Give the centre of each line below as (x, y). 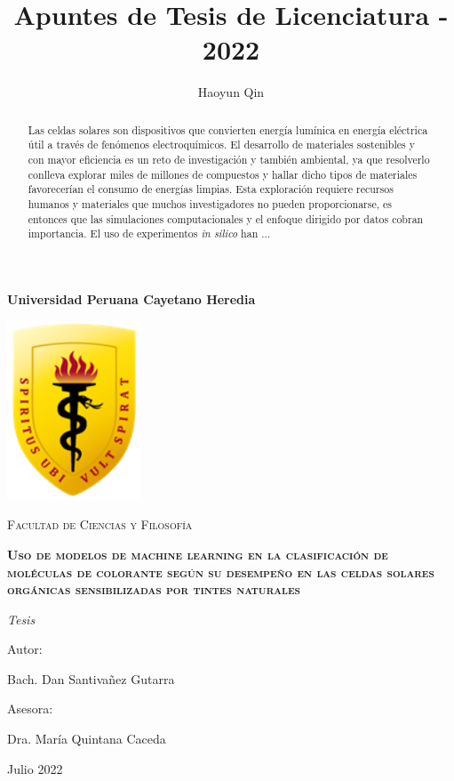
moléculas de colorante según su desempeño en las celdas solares (221, 572)
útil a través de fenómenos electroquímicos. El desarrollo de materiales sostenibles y (221, 145)
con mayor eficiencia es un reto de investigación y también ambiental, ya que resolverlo (229, 160)
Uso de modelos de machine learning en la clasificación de (198, 554)
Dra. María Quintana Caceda (87, 739)
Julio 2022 (35, 768)
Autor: (25, 649)
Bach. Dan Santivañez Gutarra (91, 678)
